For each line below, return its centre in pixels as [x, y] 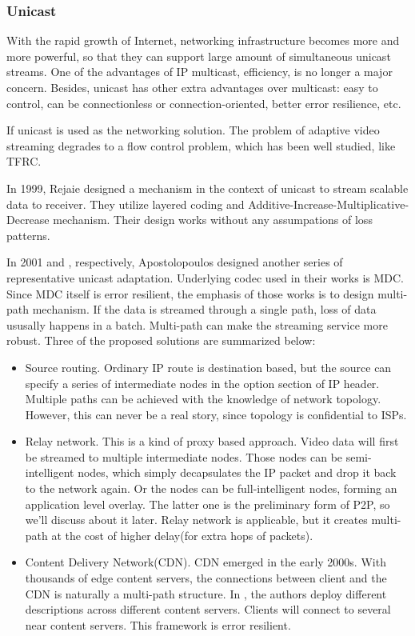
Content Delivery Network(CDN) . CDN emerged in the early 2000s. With [206, 562]
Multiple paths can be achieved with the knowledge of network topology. [203, 399]
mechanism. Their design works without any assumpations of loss [213, 220]
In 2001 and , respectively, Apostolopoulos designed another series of [175, 262]
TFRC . [24, 161]
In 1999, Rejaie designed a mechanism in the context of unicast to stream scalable [207, 188]
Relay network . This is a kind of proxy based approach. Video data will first [212, 441]
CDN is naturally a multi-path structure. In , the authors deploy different [206, 593]
